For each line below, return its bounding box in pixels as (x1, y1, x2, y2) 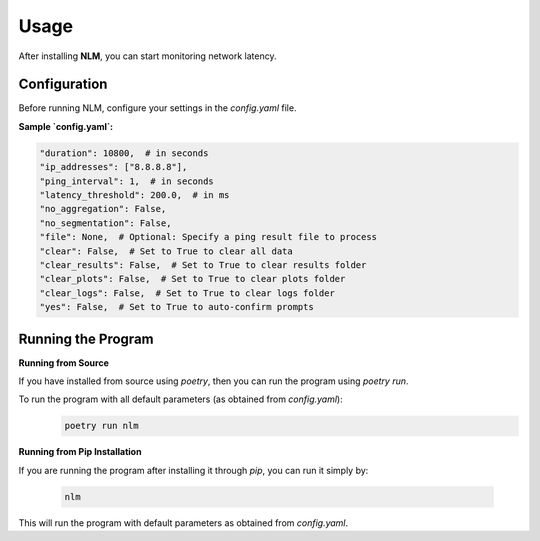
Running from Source (18, 356, 110, 369)
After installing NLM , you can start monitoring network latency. (18, 50, 277, 62)
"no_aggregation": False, (39, 203, 167, 215)
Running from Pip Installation (18, 446, 142, 458)
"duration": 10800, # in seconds (39, 147, 209, 159)
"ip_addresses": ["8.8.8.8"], (39, 161, 188, 173)
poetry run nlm (64, 420, 139, 432)
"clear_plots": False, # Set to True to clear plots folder (39, 273, 346, 285)
